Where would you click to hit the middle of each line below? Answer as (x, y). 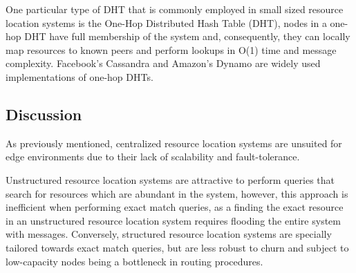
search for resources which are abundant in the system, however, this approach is (177, 193)
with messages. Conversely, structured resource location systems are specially (169, 234)
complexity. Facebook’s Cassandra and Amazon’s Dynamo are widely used (163, 63)
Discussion (44, 114)
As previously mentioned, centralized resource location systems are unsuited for (174, 143)
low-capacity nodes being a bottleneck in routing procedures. (134, 261)
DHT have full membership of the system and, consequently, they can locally (187, 36)
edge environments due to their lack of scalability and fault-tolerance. (153, 157)
